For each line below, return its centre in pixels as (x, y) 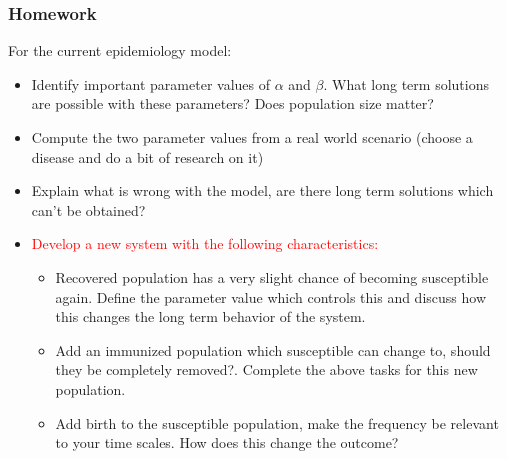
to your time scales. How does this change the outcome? (227, 442)
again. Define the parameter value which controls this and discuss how (270, 296)
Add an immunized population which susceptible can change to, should (273, 349)
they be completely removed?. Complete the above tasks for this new (266, 369)
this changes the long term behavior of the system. (210, 316)
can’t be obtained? (88, 209)
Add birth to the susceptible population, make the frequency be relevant (277, 422)
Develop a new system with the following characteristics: (205, 243)
